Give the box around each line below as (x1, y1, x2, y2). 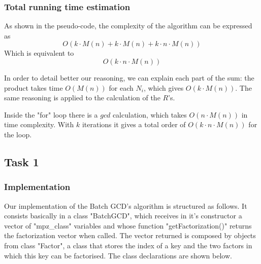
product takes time (4, 82, 63, 93)
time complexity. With (4, 119, 74, 130)
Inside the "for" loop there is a (4, 109, 98, 120)
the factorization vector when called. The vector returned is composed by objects (4, 230, 256, 241)
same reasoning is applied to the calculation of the (4, 92, 160, 103)
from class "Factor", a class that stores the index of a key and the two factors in (4, 240, 252, 250)
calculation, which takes (112, 109, 187, 120)
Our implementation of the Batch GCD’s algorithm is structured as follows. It (4, 200, 247, 211)
